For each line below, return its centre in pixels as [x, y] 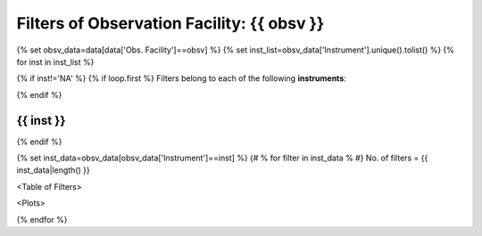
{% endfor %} [42, 219]
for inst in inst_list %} [55, 61]
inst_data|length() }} [53, 170]
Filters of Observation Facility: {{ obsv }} [170, 23]
